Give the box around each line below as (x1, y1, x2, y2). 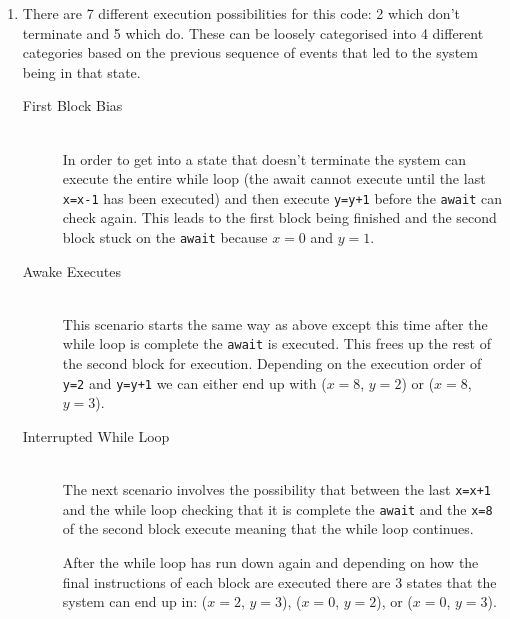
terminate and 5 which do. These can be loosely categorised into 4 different (22, 22, 484, 43)
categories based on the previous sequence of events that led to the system (22, 42, 478, 63)
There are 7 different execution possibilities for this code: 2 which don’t (22, 3, 460, 23)
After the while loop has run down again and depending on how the (62, 552, 479, 573)
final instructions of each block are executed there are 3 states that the (62, 571, 497, 592)
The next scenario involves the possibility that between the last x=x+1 (62, 479, 491, 500)
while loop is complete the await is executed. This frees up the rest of (62, 333, 492, 354)
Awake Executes (22, 260, 122, 281)
